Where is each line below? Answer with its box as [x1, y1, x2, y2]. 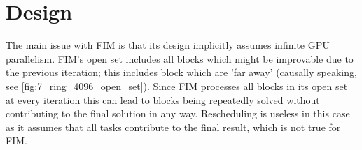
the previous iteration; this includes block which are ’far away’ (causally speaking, [6, 65, 357, 80]
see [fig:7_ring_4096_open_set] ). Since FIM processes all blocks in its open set [6, 78, 348, 93]
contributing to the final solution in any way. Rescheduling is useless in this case [6, 106, 350, 121]
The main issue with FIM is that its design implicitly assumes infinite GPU [6, 38, 330, 52]
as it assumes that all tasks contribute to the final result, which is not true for [6, 119, 341, 134]
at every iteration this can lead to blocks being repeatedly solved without [6, 92, 320, 107]
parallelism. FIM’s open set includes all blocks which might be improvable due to [6, 51, 354, 66]
